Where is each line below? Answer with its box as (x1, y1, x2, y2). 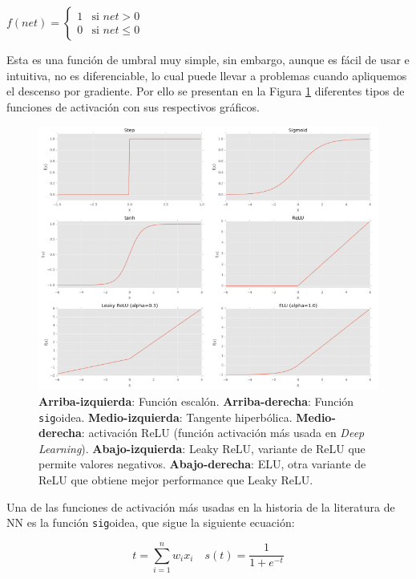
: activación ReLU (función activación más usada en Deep (81, 424, 365, 441)
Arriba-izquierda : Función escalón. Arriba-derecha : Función (38, 392, 354, 409)
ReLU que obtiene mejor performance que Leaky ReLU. (38, 471, 313, 488)
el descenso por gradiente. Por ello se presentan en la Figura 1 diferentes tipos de (6, 83, 405, 99)
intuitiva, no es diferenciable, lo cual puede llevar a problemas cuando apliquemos (6, 67, 407, 83)
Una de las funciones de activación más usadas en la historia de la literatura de (6, 498, 395, 515)
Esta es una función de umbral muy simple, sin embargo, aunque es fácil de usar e (6, 51, 410, 67)
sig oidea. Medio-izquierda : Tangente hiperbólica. (38, 408, 293, 425)
